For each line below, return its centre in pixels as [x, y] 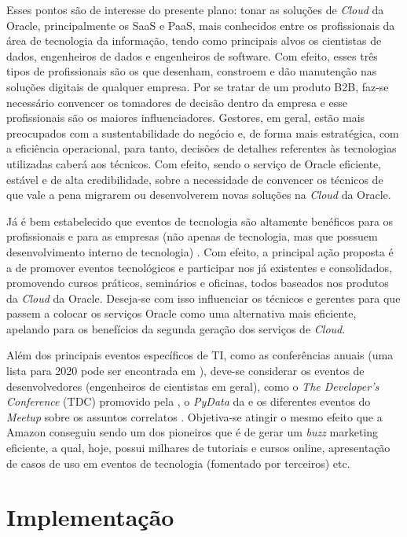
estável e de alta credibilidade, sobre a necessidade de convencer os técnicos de [195, 179]
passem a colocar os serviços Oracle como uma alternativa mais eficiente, [181, 313]
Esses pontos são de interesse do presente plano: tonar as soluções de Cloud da [195, 9]
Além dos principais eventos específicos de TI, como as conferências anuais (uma [200, 355]
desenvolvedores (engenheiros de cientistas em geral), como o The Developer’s [193, 386]
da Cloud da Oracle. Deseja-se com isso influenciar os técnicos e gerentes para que [203, 298]
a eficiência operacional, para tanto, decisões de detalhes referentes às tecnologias [202, 148]
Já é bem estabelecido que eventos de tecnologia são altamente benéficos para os [200, 221]
